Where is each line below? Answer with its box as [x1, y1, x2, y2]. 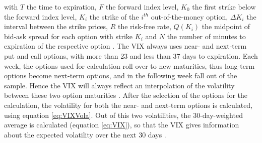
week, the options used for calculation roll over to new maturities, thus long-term [4, 60, 255, 71]
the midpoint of [202, 21, 250, 32]
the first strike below [192, 2, 256, 12]
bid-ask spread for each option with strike [4, 31, 133, 41]
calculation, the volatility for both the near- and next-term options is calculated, [4, 99, 253, 110]
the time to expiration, [26, 2, 97, 12]
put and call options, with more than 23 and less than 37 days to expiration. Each [4, 50, 258, 61]
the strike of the [89, 11, 139, 22]
